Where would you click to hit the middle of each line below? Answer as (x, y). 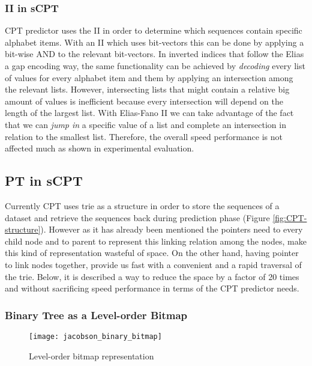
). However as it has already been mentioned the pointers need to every (172, 229)
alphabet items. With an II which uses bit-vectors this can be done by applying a (154, 42)
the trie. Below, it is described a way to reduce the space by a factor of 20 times (152, 276)
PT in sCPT (44, 181)
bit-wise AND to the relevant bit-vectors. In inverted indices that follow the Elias (154, 54)
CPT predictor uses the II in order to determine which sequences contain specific (154, 30)
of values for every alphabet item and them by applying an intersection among (149, 77)
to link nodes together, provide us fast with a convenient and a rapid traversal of (153, 264)
